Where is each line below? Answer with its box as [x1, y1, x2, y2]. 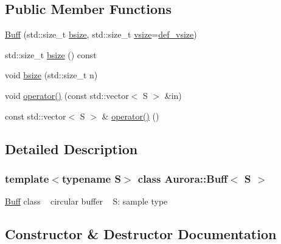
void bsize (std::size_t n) [5, 69, 98, 81]
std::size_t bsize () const [5, 48, 97, 61]
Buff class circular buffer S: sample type [5, 195, 168, 208]
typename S [61, 171, 121, 186]
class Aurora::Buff [137, 171, 228, 186]
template [5, 171, 49, 186]
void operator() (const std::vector [5, 89, 129, 101]
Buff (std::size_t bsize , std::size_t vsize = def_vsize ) [5, 28, 197, 41]
